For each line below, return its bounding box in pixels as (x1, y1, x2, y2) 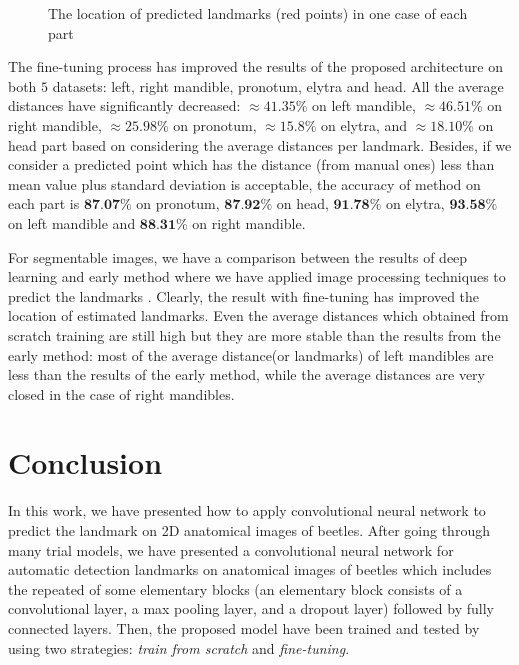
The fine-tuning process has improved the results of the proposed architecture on (8, 56, 503, 77)
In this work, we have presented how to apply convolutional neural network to (8, 500, 486, 521)
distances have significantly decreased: (8, 95, 241, 116)
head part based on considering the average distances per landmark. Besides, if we (8, 134, 512, 155)
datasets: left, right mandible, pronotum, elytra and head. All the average (52, 75, 504, 96)
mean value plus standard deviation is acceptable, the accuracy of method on (8, 173, 481, 194)
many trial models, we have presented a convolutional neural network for (8, 539, 454, 560)
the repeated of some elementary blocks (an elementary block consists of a (8, 578, 463, 599)
